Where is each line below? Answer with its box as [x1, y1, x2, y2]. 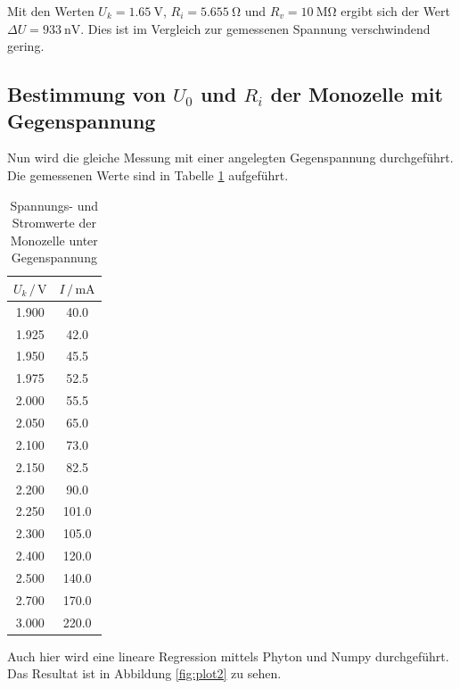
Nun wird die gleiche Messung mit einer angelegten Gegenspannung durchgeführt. [7, 148, 454, 167]
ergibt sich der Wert [341, 2, 451, 20]
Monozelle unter [10, 230, 98, 249]
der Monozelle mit [270, 80, 443, 108]
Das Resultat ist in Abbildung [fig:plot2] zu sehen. [7, 664, 282, 683]
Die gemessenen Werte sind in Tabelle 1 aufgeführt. [7, 165, 289, 184]
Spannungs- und [10, 195, 99, 214]
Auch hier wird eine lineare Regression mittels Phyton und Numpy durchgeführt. [7, 646, 449, 665]
